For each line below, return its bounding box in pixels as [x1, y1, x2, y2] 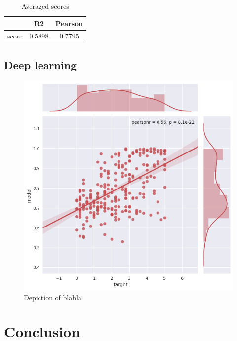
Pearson [55, 18, 83, 28]
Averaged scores [21, 1, 69, 11]
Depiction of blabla [24, 292, 81, 302]
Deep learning [4, 57, 77, 72]
